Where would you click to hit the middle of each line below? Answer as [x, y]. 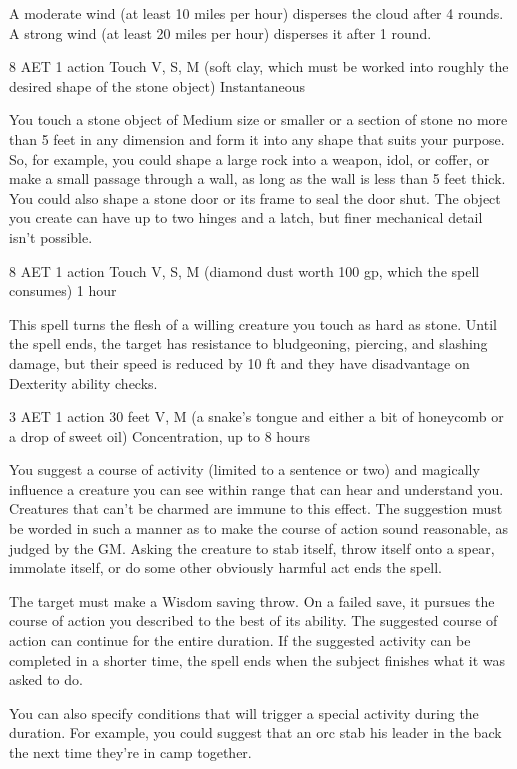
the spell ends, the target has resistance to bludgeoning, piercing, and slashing [248, 343]
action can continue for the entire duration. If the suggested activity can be [240, 640]
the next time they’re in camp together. [130, 752]
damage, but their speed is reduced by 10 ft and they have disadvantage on [239, 362]
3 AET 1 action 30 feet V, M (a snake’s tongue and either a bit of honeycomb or [256, 416]
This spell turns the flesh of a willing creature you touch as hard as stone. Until [253, 323]
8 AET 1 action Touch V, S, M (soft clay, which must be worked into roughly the [259, 66]
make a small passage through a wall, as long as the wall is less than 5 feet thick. [257, 178]
